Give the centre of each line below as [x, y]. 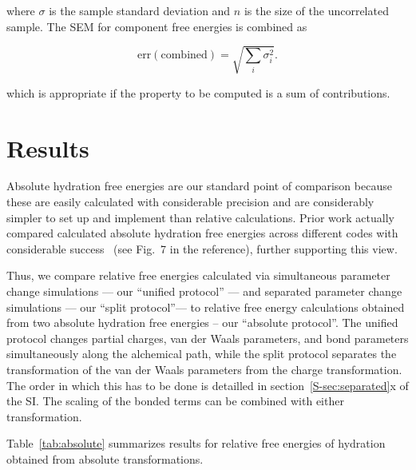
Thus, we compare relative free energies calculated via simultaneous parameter [198, 275]
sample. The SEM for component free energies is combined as [157, 26]
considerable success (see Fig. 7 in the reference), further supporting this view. [202, 248]
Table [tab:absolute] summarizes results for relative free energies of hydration [196, 443]
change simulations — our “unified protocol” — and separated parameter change [204, 291]
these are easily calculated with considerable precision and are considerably [190, 202]
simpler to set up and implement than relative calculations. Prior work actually [200, 217]
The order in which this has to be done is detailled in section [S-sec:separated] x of [208, 385]
